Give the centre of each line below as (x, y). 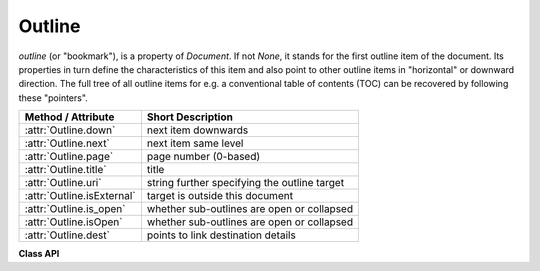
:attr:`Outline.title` (65, 170)
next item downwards (197, 130)
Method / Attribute (69, 117)
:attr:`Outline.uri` (63, 183)
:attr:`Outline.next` (67, 143)
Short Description (190, 117)
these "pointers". (53, 97)
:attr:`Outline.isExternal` (80, 196)
